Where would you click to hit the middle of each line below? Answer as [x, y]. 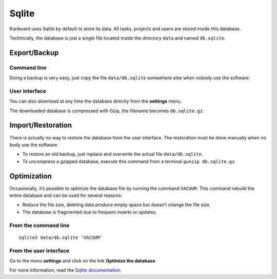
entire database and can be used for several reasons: [66, 195]
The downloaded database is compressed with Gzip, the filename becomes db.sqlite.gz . [107, 111]
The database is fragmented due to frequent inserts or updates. [90, 212]
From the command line [39, 225]
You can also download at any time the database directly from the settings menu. [96, 101]
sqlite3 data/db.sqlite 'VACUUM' [61, 237]
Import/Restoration [41, 125]
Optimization [31, 176]
